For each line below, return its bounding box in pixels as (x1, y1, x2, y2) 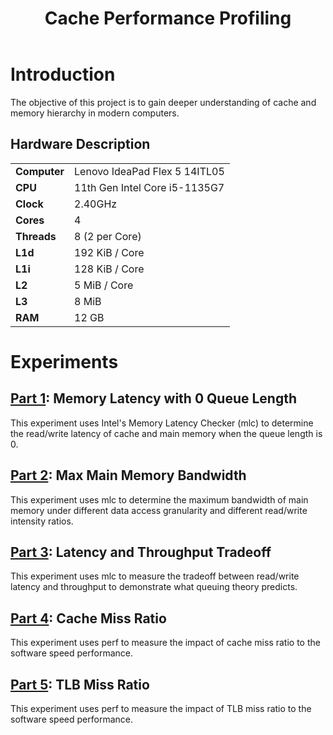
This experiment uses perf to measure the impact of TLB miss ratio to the (10, 703, 312, 714)
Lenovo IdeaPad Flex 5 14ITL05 (74, 164, 225, 178)
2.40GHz (74, 197, 118, 211)
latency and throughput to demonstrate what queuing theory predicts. (10, 581, 298, 593)
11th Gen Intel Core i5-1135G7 (74, 180, 225, 194)
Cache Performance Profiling (44, 7, 292, 30)
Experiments (10, 350, 119, 373)
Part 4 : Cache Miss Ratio (10, 610, 167, 627)
